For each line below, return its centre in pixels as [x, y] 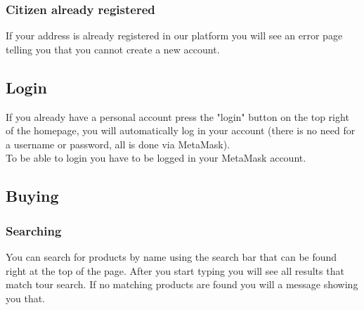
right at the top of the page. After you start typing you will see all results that [175, 270]
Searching [34, 230]
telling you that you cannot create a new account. [113, 49]
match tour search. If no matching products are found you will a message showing [182, 284]
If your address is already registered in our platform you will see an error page [174, 35]
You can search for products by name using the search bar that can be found [171, 256]
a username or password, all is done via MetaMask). [118, 144]
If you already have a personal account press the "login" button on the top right [177, 116]
